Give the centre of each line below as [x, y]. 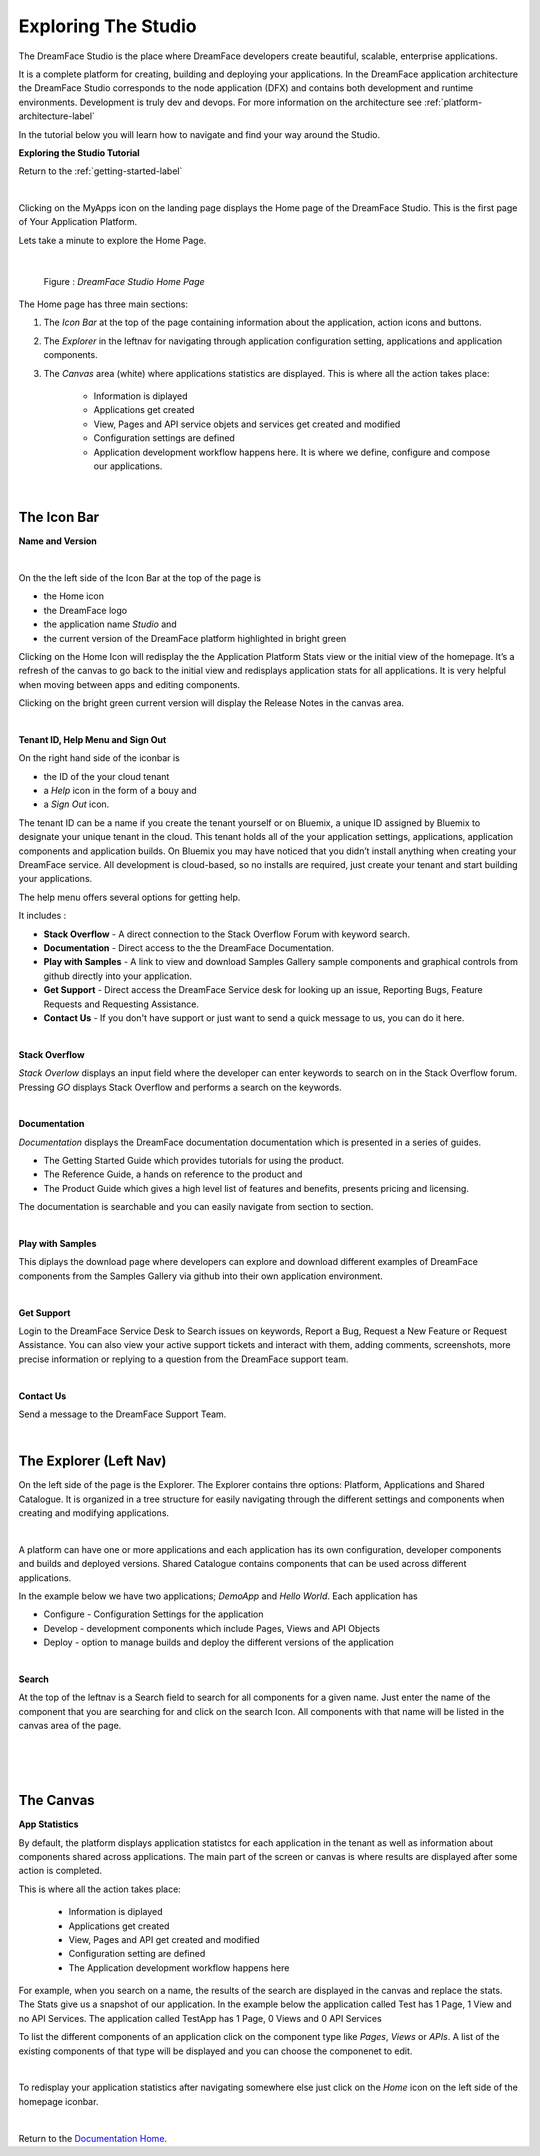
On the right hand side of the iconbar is [99, 758]
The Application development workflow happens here [179, 1967]
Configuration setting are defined [137, 1954]
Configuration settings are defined [164, 438]
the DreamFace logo [85, 610]
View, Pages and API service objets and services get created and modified [247, 424]
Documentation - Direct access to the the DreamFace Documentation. [189, 947]
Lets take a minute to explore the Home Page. [112, 240]
